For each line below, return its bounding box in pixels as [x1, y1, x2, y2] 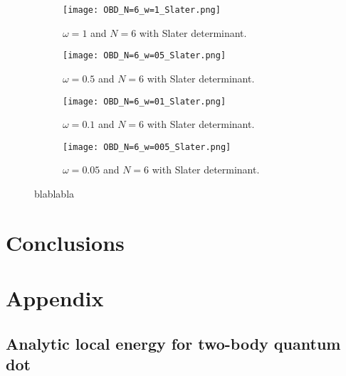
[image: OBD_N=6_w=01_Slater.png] [63, 96, 226, 107]
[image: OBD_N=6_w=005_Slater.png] [63, 141, 231, 152]
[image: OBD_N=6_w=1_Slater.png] [63, 5, 221, 15]
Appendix [6, 284, 104, 313]
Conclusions [6, 227, 125, 257]
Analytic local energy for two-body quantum [6, 332, 341, 354]
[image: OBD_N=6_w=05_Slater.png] [63, 50, 226, 61]
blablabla [34, 186, 75, 200]
